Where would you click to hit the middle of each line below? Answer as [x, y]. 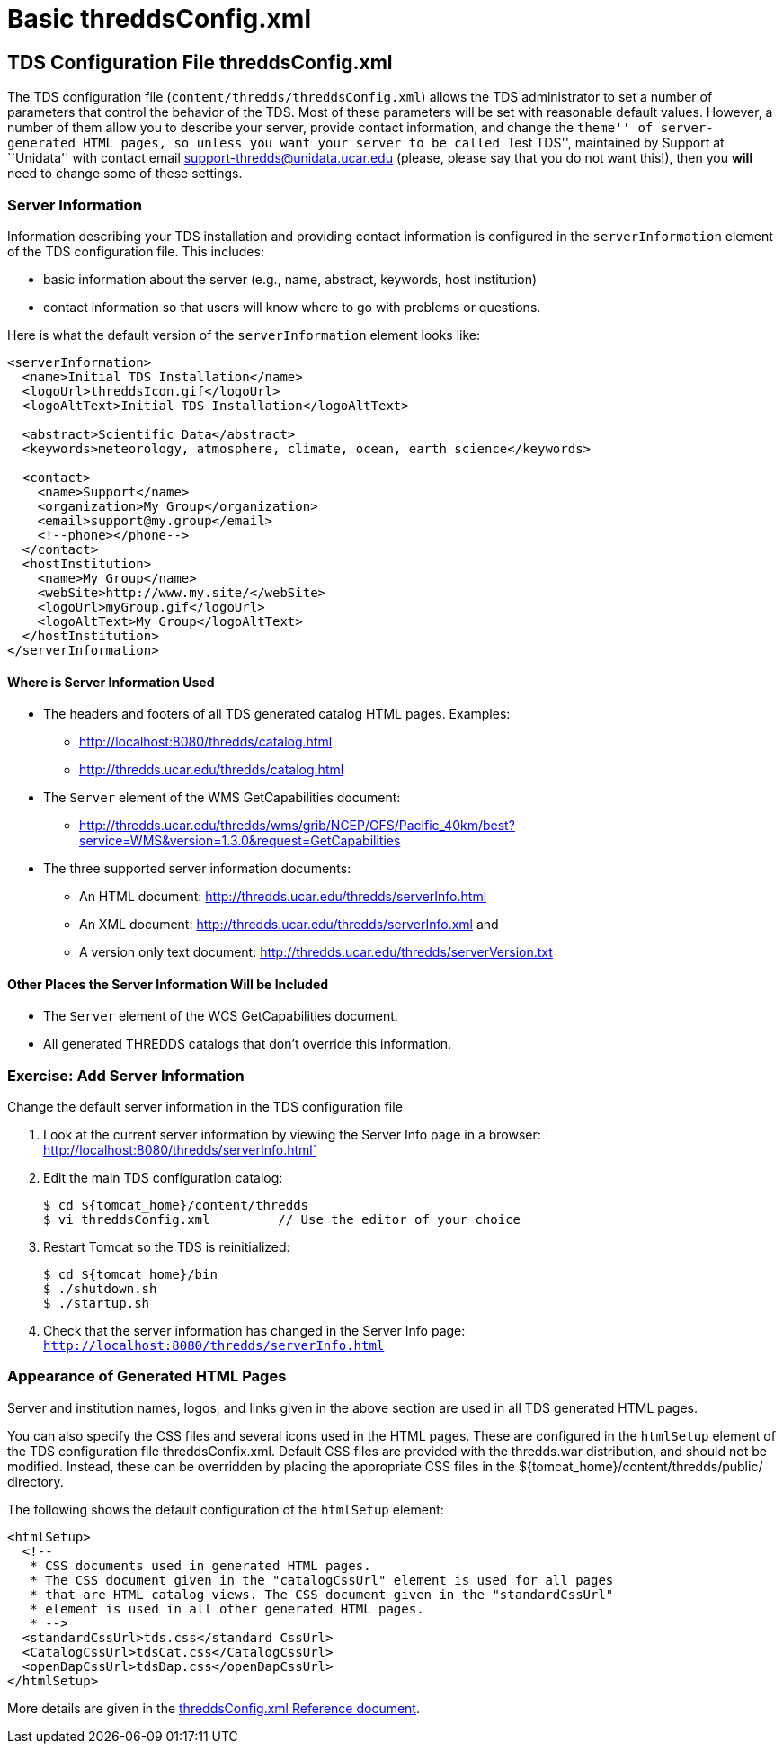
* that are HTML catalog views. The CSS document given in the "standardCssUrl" [322, 1594]
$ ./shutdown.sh [100, 1289]
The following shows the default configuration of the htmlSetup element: [226, 1509]
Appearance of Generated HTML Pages [147, 1376]
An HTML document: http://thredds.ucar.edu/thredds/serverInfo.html [283, 897]
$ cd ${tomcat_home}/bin [130, 1275]
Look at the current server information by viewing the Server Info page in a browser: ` [296, 1135]
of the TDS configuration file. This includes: [136, 251]
